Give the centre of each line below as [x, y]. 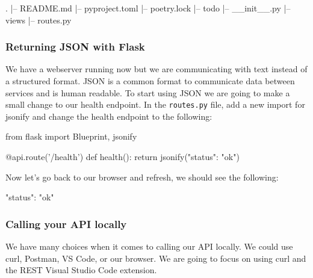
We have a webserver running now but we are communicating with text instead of [156, 69]
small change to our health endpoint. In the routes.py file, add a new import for [155, 104]
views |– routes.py [39, 20]
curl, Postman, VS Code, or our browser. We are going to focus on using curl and [156, 258]
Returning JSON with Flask [75, 47]
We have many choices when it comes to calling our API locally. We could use [149, 246]
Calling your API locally [66, 224]
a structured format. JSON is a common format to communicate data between [150, 81]
